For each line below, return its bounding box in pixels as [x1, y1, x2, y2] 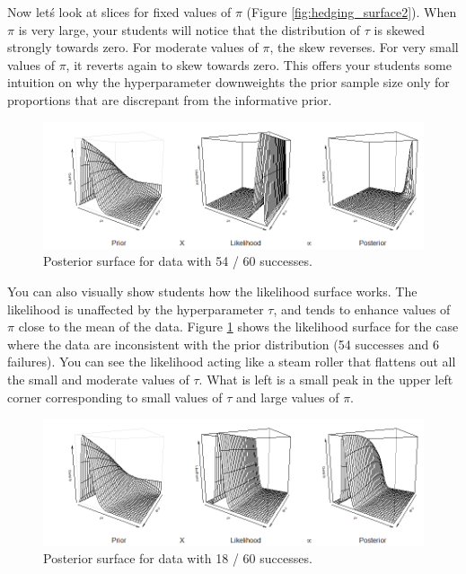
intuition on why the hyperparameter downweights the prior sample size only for [7, 73, 450, 92]
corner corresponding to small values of [7, 387, 223, 406]
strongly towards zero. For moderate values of [7, 38, 259, 57]
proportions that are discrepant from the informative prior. [7, 90, 332, 109]
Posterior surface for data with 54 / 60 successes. [43, 252, 312, 270]
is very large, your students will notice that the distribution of [18, 20, 361, 39]
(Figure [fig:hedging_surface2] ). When [246, 3, 457, 21]
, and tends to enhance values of [273, 299, 451, 318]
